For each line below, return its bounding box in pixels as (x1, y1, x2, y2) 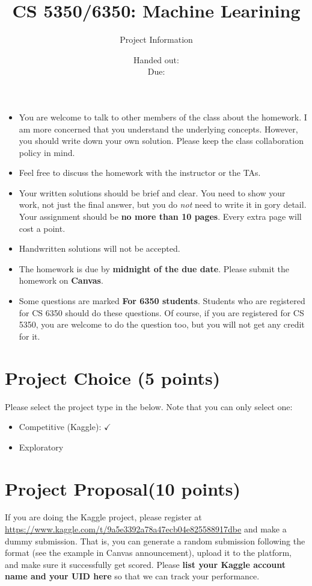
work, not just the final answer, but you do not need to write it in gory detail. (19, 198, 307, 211)
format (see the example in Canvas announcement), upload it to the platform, (5, 546, 292, 559)
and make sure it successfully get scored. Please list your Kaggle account (5, 558, 286, 570)
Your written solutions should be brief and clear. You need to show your (19, 186, 286, 199)
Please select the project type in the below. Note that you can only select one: (5, 400, 293, 413)
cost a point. (19, 222, 66, 234)
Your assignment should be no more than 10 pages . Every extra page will (19, 210, 302, 223)
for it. (19, 329, 40, 342)
